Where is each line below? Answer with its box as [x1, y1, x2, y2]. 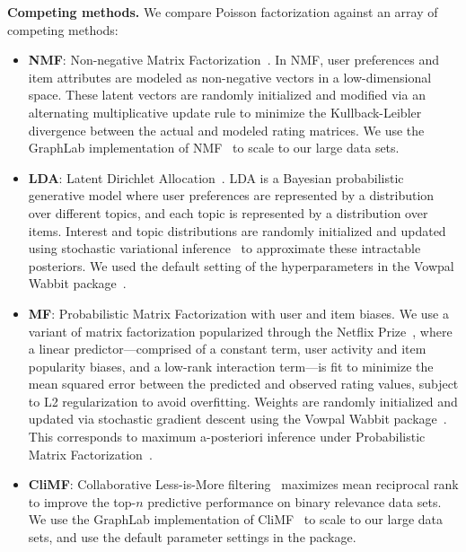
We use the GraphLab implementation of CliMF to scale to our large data [28, 510, 444, 529]
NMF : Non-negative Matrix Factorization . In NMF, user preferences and [28, 50, 440, 69]
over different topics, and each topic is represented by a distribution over [28, 203, 428, 222]
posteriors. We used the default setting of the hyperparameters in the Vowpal [28, 256, 454, 275]
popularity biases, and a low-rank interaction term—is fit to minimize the [28, 356, 434, 375]
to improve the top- [28, 492, 136, 511]
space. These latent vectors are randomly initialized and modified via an [28, 85, 426, 104]
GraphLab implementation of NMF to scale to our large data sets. [28, 138, 400, 157]
